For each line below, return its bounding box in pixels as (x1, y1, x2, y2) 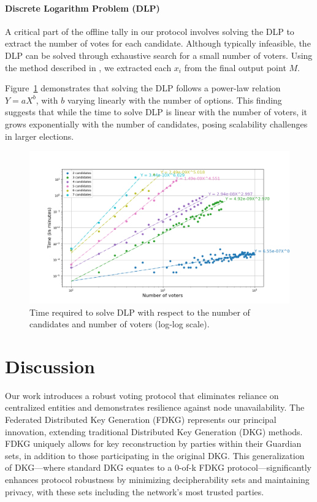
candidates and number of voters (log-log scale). (29, 318, 210, 330)
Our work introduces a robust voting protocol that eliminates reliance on (5, 389, 279, 401)
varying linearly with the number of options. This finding (67, 93, 282, 106)
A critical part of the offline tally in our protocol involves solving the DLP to (5, 25, 294, 37)
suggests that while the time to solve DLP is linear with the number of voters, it (5, 105, 308, 118)
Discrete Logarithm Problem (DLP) (5, 1, 160, 14)
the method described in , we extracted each (5, 61, 172, 74)
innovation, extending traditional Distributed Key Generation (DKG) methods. (5, 425, 303, 438)
